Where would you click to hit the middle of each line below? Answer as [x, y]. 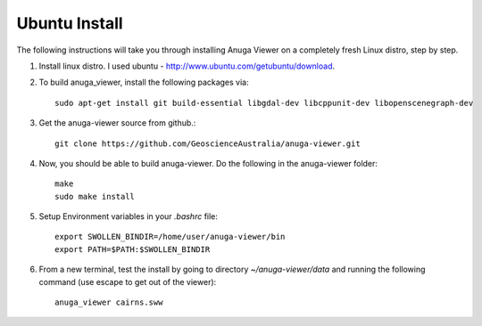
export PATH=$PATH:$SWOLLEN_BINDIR [133, 249]
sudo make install [95, 196]
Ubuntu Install [70, 23]
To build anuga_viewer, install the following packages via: [144, 82]
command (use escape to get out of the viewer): [128, 281]
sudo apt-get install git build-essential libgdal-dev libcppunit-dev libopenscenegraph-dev [264, 103]
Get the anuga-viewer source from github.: [117, 123]
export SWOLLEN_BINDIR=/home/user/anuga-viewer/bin [170, 237]
